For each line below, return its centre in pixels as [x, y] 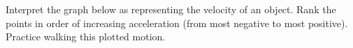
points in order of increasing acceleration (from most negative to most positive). [177, 23]
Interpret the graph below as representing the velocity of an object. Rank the [171, 9]
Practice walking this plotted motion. [86, 37]
